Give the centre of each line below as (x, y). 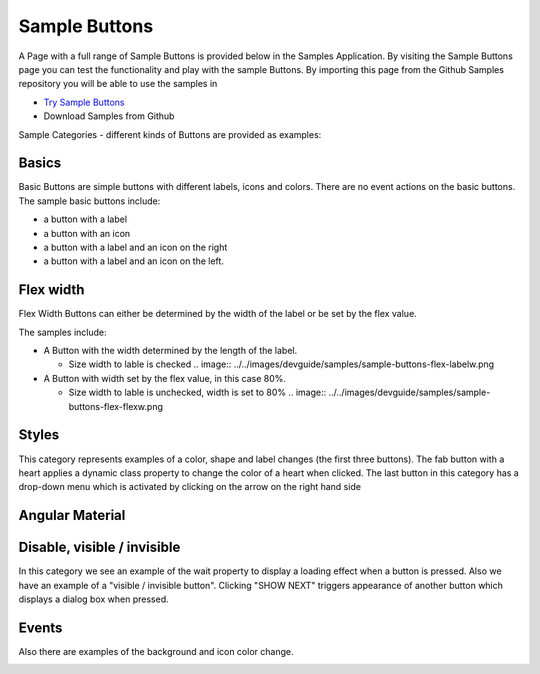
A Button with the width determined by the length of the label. (170, 351)
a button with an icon (87, 233)
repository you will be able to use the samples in (118, 84)
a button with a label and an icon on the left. (134, 261)
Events (40, 627)
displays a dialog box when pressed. (93, 599)
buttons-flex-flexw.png (116, 406)
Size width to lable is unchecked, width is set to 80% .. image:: (197, 392)
